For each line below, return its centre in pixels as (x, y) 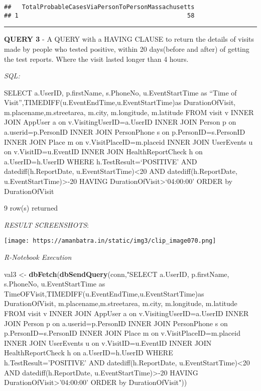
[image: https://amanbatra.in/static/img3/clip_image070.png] (110, 241)
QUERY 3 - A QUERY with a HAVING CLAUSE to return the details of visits (129, 39)
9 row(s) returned (31, 208)
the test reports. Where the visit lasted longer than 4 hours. (96, 59)
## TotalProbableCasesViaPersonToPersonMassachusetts (99, 7)
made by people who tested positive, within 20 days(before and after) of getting (127, 48)
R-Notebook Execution (38, 257)
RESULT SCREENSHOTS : (46, 224)
